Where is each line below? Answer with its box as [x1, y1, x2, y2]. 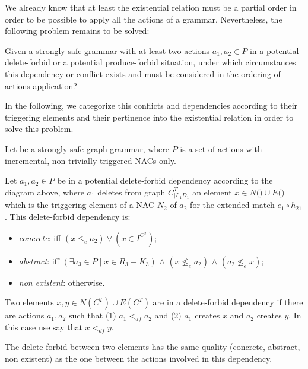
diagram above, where [5, 185, 84, 198]
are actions [5, 309, 45, 321]
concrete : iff [18, 231, 61, 244]
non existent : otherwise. [18, 276, 105, 288]
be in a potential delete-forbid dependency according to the [57, 174, 273, 187]
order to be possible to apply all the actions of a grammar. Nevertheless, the [5, 12, 282, 25]
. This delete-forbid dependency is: [5, 210, 131, 223]
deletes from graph [97, 185, 166, 198]
